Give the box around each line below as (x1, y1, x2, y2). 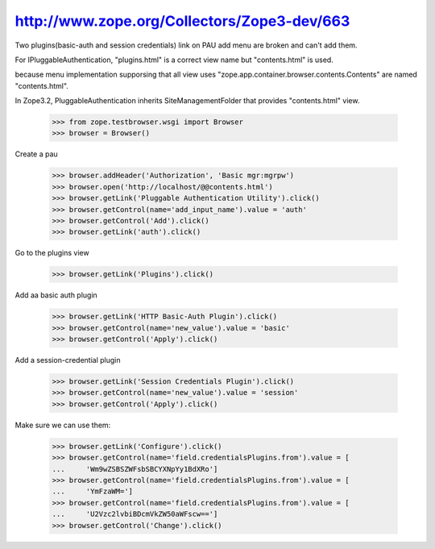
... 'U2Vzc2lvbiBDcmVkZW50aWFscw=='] (52, 509, 218, 519)
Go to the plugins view (14, 248, 89, 258)
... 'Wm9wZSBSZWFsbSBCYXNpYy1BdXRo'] (52, 464, 218, 473)
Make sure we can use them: (14, 420, 111, 430)
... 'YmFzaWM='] (52, 487, 133, 496)
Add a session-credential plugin (14, 356, 121, 365)
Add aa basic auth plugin (14, 290, 98, 300)
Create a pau (14, 149, 58, 159)
